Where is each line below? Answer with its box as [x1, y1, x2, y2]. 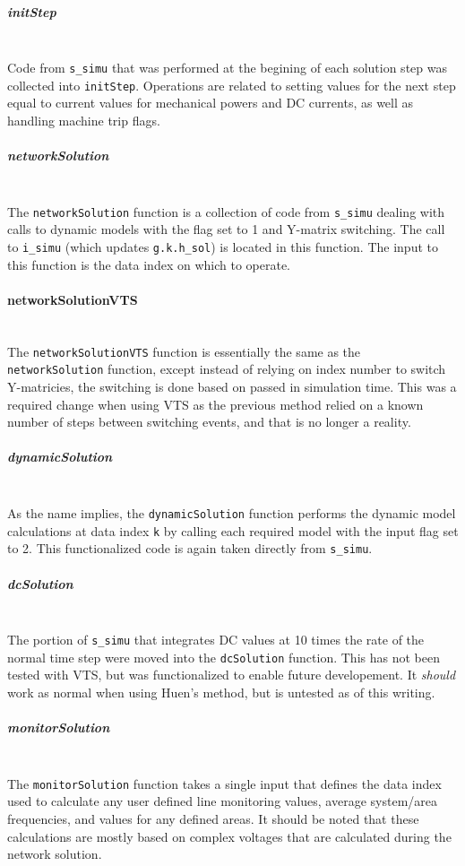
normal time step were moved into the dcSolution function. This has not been [7, 647, 440, 666]
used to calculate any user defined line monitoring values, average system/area [7, 792, 438, 810]
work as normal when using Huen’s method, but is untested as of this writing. [7, 682, 435, 701]
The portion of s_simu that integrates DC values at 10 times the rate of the [7, 630, 425, 649]
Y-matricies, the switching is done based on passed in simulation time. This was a [7, 377, 457, 396]
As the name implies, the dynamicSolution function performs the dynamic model [7, 503, 456, 522]
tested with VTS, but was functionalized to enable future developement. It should [7, 665, 456, 684]
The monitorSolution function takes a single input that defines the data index [7, 774, 442, 792]
